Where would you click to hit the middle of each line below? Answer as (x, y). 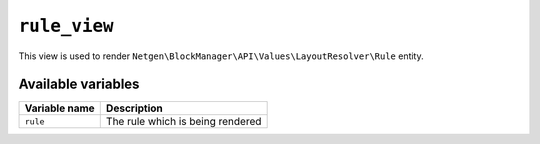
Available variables (79, 84)
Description (134, 108)
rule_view (66, 26)
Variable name (59, 108)
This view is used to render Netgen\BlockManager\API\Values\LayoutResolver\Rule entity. (221, 56)
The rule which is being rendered (183, 122)
